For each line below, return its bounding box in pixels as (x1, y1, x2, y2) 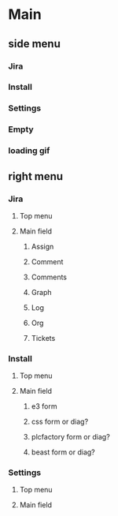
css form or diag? (31, 417, 89, 427)
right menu (8, 170, 64, 183)
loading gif (8, 145, 50, 156)
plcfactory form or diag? (31, 432, 110, 442)
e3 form (31, 402, 57, 411)
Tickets (31, 333, 56, 342)
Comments (31, 272, 68, 282)
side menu (8, 37, 61, 50)
